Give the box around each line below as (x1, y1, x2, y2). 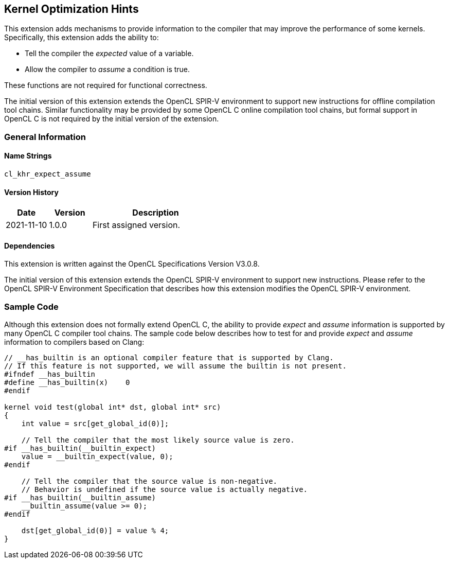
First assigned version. (92, 220, 181, 231)
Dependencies (4, 241, 55, 250)
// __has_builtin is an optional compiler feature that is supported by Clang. (4, 354, 334, 362)
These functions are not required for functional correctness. (4, 81, 207, 90)
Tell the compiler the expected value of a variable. (25, 49, 194, 58)
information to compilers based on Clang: (4, 338, 145, 347)
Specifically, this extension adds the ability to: (4, 33, 159, 42)
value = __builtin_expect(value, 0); (21, 452, 173, 461)
